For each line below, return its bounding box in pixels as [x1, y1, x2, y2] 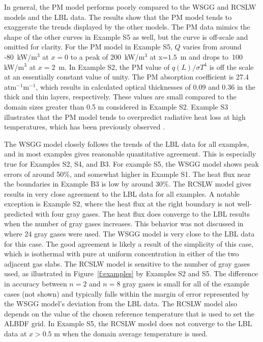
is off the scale [209, 61, 254, 72]
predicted [4, 208, 33, 219]
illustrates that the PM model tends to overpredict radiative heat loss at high [4, 111, 246, 122]
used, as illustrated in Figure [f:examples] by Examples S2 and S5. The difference [4, 268, 258, 279]
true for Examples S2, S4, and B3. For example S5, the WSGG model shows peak [4, 158, 259, 169]
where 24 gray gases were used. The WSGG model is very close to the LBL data [4, 228, 255, 239]
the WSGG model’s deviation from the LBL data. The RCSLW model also [4, 298, 237, 309]
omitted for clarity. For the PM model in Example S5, [4, 41, 172, 52]
